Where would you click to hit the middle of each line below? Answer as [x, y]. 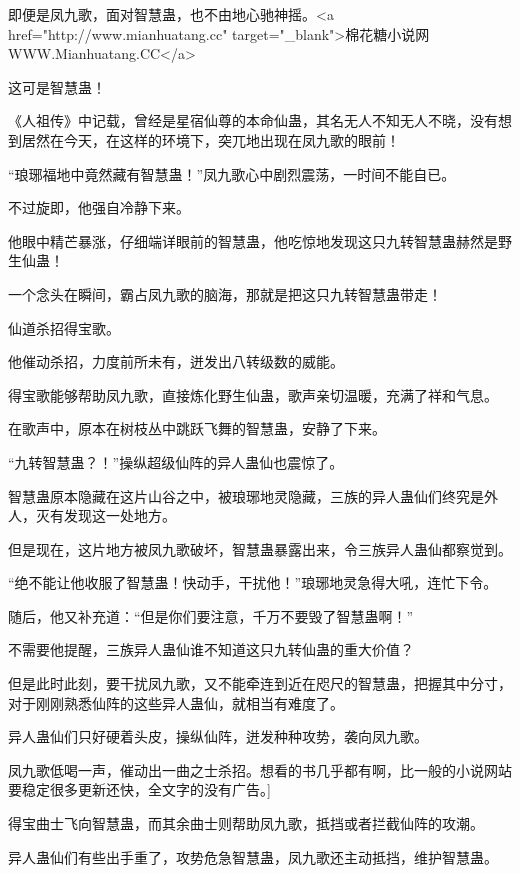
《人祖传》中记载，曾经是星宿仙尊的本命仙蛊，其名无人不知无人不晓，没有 [253, 120]
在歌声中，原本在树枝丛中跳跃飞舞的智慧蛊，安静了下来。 [197, 428]
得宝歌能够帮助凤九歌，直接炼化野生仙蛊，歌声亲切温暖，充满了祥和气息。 [253, 394]
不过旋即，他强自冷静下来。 [99, 207]
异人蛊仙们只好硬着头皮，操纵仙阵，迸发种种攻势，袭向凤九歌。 [218, 736]
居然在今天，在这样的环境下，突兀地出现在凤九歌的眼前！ [210, 139]
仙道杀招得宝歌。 [64, 327]
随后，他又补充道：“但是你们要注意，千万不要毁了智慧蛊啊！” [211, 615]
